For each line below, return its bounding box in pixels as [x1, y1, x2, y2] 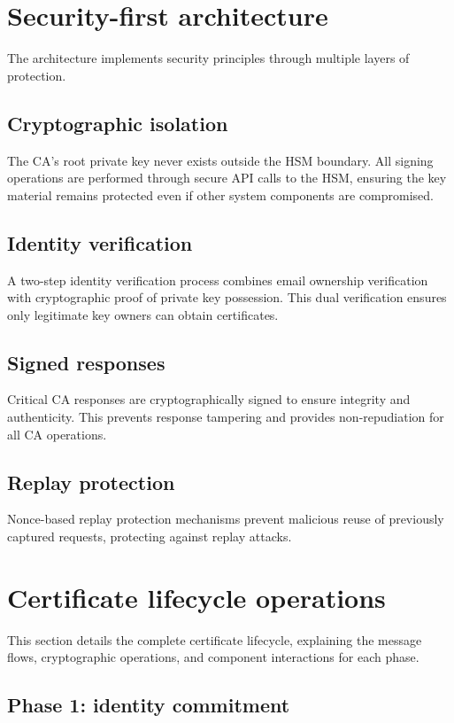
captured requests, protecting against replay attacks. [7, 527, 292, 546]
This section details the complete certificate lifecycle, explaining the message [7, 630, 422, 649]
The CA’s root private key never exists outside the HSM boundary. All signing [7, 151, 434, 169]
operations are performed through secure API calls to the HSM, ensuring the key [7, 168, 447, 187]
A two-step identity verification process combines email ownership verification [7, 270, 428, 289]
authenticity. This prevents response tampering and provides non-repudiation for [7, 408, 444, 426]
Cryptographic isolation [7, 109, 228, 136]
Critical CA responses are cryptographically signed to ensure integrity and [7, 390, 411, 408]
